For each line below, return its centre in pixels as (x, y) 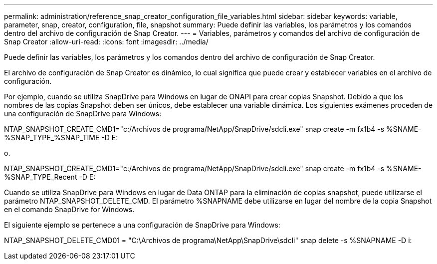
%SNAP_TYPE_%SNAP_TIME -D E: (61, 137)
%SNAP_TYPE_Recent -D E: (50, 177)
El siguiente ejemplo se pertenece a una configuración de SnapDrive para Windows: (142, 225)
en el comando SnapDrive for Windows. (69, 209)
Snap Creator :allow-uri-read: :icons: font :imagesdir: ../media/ (106, 42)
